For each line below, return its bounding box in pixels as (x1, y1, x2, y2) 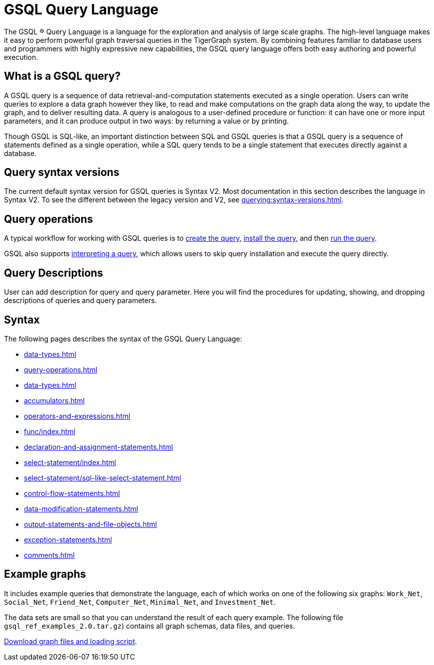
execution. (4, 52, 38, 61)
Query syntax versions (4, 166, 120, 179)
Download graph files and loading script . (4, 637, 137, 646)
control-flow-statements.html (24, 489, 120, 498)
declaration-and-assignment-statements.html (24, 442, 173, 451)
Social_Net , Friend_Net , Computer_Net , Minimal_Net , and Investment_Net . (4, 597, 276, 606)
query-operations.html (24, 365, 98, 374)
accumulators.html (24, 396, 85, 405)
